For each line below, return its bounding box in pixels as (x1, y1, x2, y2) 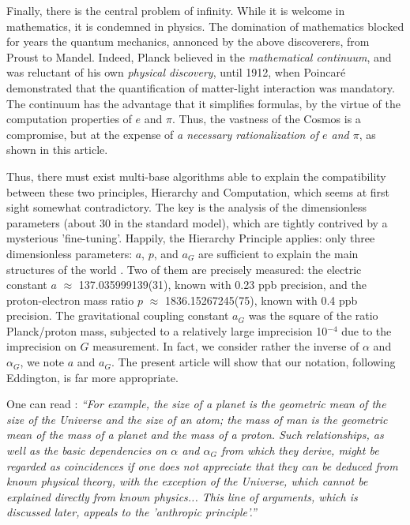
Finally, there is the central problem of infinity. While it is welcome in (6, 2, 345, 18)
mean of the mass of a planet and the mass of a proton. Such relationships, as (6, 426, 384, 443)
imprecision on (6, 338, 77, 354)
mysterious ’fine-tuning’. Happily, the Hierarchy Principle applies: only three (6, 230, 375, 246)
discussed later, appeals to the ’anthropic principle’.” (6, 504, 257, 520)
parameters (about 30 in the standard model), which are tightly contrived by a (6, 214, 388, 231)
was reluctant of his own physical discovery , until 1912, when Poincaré (6, 64, 346, 81)
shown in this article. (6, 141, 108, 158)
